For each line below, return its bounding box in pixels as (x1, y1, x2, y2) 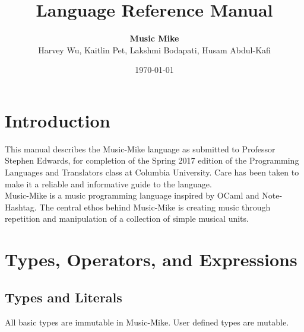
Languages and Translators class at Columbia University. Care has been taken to (5, 166, 299, 178)
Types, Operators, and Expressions (5, 247, 297, 272)
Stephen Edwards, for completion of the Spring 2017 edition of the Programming (5, 154, 299, 167)
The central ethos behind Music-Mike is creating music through (39, 200, 271, 213)
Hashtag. (5, 200, 37, 213)
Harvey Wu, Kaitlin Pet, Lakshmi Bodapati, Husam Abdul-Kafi (38, 43, 271, 56)
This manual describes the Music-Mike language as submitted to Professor (5, 142, 275, 155)
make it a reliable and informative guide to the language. (5, 177, 212, 190)
